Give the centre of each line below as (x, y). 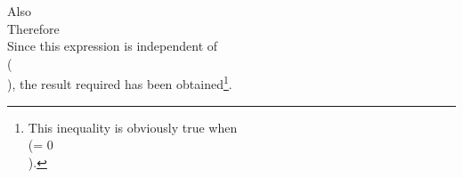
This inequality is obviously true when (133, 127)
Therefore (33, 28)
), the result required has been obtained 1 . (120, 83)
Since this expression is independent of (113, 46)
